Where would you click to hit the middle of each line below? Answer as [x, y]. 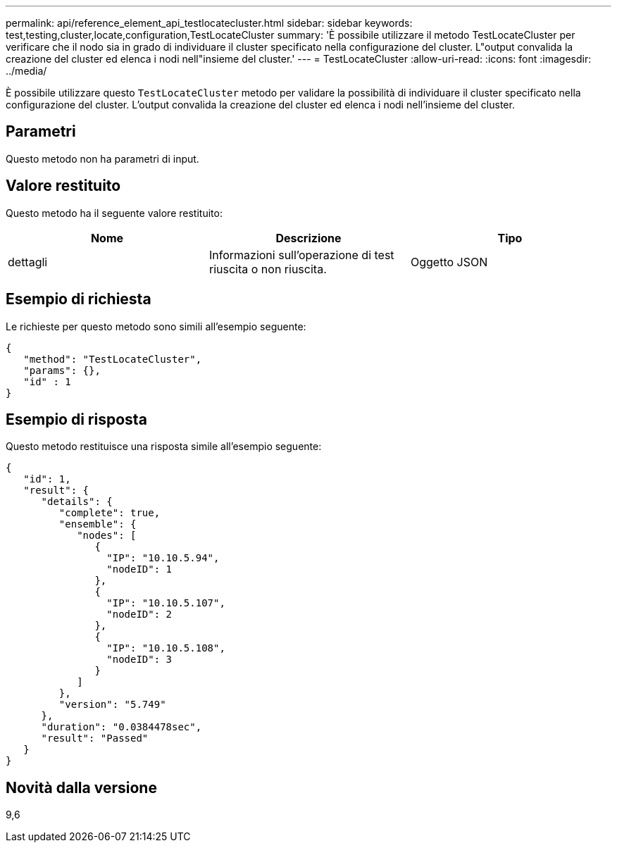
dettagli [28, 262]
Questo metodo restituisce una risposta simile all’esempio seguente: [164, 447]
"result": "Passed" [95, 738]
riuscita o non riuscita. [268, 269]
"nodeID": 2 [139, 615]
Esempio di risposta [76, 419]
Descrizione [308, 238]
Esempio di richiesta [79, 299]
